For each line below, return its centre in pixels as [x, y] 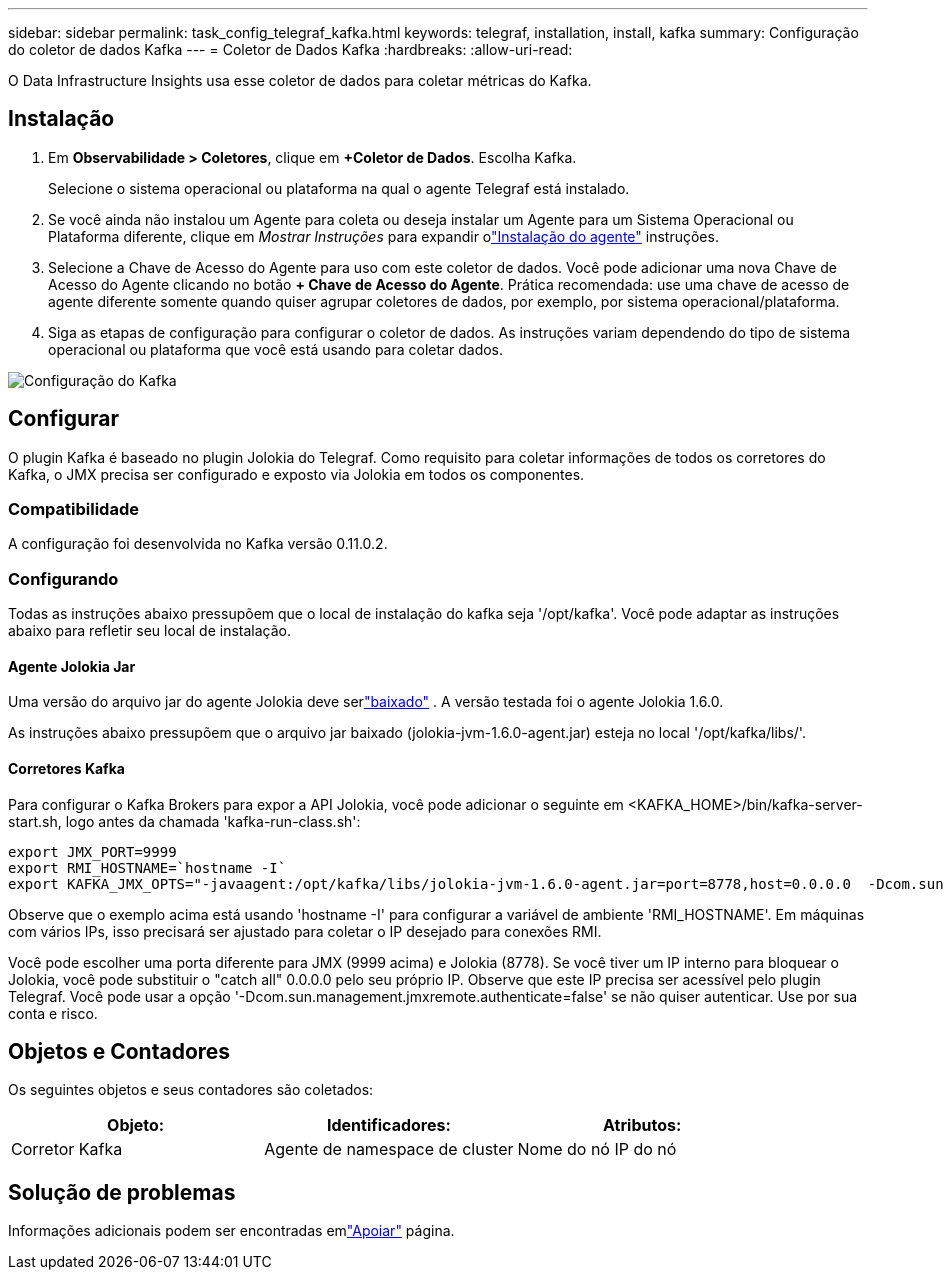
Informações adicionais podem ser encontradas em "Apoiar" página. [231, 1231]
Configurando [63, 578]
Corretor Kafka [67, 1149]
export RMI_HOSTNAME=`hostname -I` [147, 867]
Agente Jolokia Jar [72, 666]
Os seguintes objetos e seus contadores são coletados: [191, 1090]
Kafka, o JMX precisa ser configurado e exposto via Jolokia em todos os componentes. [296, 474]
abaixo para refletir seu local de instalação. [150, 631]
